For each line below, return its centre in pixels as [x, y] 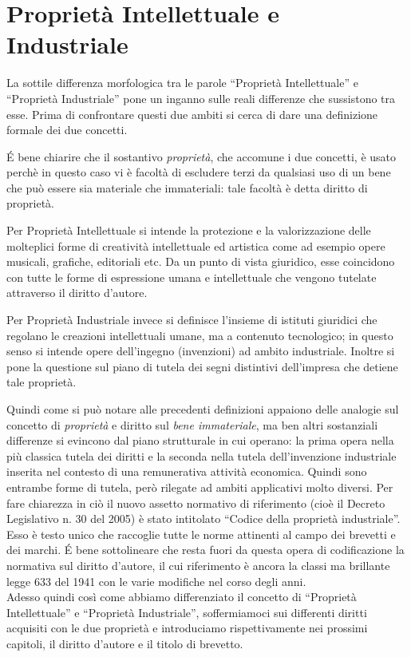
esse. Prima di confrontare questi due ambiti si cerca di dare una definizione [192, 114]
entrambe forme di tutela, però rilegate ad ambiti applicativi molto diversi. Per [200, 487]
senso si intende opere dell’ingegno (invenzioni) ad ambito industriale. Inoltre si [201, 351]
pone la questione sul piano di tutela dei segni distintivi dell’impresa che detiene [202, 366]
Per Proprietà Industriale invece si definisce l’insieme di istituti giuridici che [192, 320]
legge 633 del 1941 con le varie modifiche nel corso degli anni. [156, 581]
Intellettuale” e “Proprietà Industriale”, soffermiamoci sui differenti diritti [187, 612]
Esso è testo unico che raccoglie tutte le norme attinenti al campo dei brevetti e [201, 534]
